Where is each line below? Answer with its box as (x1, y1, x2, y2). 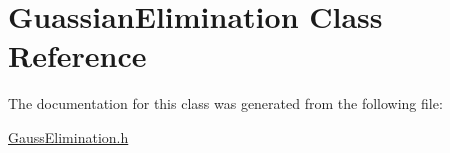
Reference (8, 35, 147, 76)
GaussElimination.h (8, 126, 129, 147)
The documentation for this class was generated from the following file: (8, 93, 443, 114)
